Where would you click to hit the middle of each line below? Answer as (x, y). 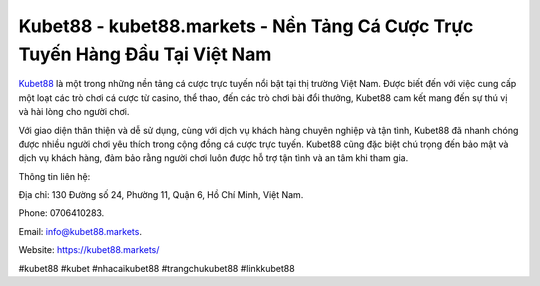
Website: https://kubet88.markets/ (89, 250)
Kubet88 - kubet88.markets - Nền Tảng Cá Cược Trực (246, 26)
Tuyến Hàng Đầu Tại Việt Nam (145, 54)
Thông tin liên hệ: (54, 176)
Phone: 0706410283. (61, 213)
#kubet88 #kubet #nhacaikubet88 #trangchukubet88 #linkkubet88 (156, 268)
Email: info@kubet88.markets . (80, 231)
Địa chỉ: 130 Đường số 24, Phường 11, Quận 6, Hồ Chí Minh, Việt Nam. (161, 195)
